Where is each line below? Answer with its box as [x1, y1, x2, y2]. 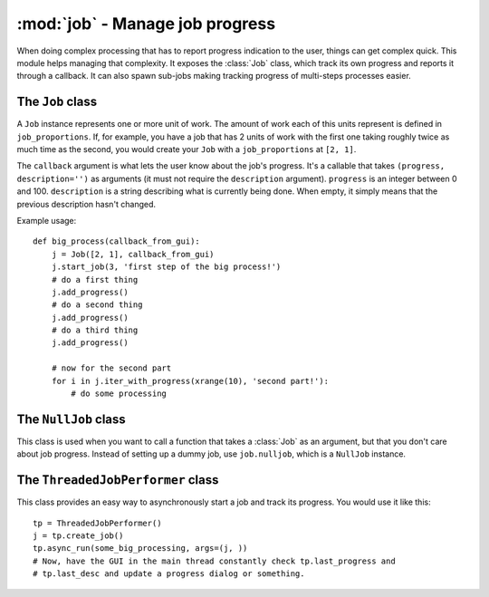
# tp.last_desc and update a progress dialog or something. [33, 569, 305, 579]
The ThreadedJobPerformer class [16, 472, 219, 488]
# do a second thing [51, 300, 143, 310]
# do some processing [71, 389, 168, 399]
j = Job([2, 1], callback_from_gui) [51, 249, 215, 259]
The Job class [16, 94, 98, 110]
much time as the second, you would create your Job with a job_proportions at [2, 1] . [16, 144, 357, 155]
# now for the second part [51, 363, 172, 373]
